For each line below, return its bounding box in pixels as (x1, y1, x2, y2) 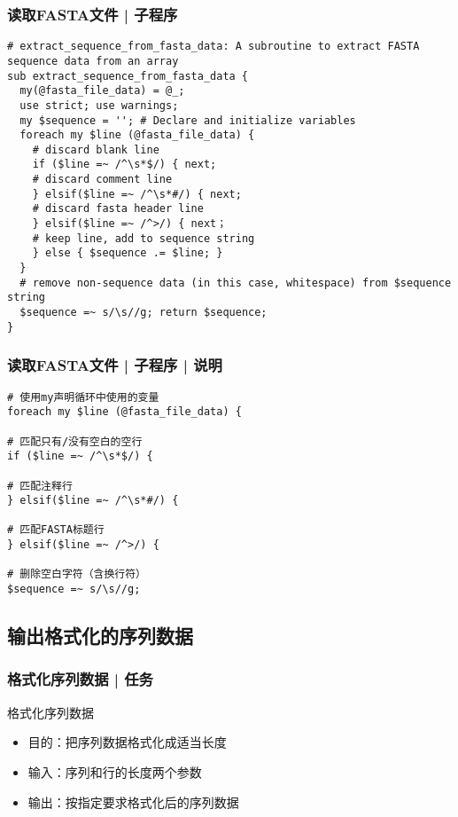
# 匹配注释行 (7, 479, 73, 492)
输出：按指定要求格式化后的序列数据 (27, 792, 239, 811)
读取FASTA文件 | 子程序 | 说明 (7, 354, 222, 376)
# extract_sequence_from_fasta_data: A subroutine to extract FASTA (7, 40, 420, 53)
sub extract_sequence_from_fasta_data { (7, 69, 249, 82)
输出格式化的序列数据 (7, 622, 193, 649)
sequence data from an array (7, 54, 179, 67)
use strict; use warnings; (19, 98, 179, 112)
